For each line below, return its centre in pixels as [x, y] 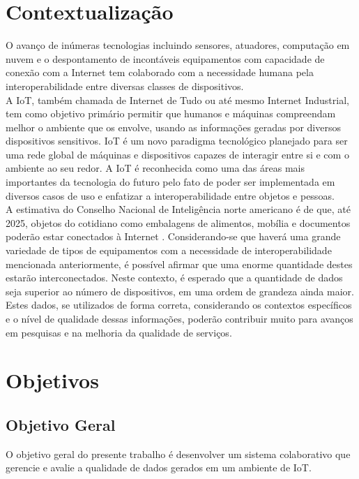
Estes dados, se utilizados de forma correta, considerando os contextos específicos [179, 305]
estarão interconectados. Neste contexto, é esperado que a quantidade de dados [174, 278]
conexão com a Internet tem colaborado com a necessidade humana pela [160, 72]
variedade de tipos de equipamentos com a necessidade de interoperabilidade [169, 250]
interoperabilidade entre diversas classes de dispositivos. [125, 86]
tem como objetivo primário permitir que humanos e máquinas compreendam [171, 113]
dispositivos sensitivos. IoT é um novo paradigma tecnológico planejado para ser [177, 141]
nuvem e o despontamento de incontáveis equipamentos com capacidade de [165, 58]
